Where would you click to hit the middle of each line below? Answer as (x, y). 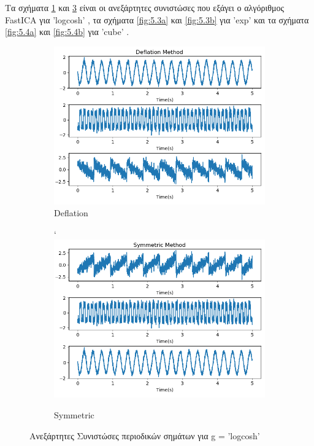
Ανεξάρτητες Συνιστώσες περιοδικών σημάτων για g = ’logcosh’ (145, 435)
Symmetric (74, 415)
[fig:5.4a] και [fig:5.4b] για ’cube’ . (67, 32)
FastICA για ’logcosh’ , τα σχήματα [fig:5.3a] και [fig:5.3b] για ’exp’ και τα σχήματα (157, 19)
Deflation (71, 213)
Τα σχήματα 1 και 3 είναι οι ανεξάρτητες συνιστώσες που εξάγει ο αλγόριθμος (145, 7)
